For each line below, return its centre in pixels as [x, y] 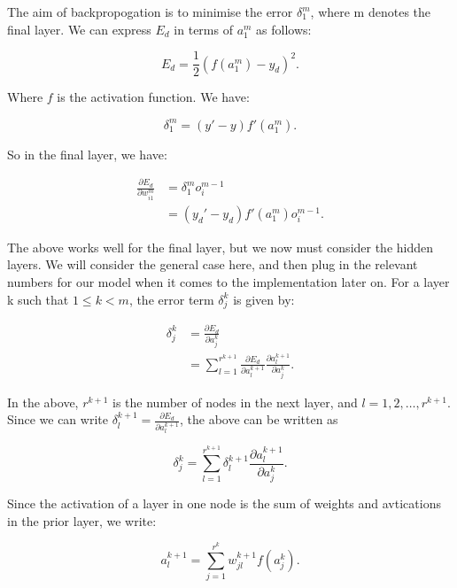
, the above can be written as [259, 419]
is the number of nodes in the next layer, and [235, 402]
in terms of [203, 29]
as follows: [284, 29]
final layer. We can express [79, 29]
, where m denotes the [370, 12]
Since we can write [58, 419]
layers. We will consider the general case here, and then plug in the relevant [213, 264]
